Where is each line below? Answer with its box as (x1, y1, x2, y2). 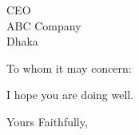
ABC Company (6, 17, 81, 34)
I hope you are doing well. (6, 86, 134, 103)
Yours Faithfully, (6, 113, 88, 129)
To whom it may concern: (6, 59, 132, 76)
